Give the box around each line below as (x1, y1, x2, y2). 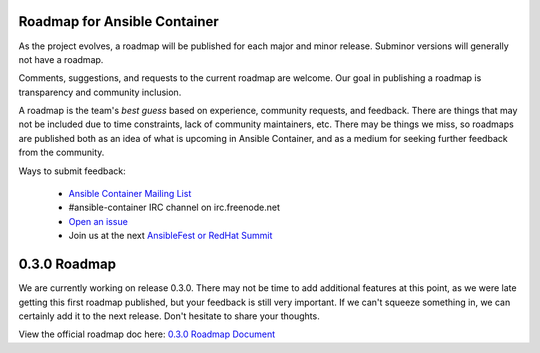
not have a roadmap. (18, 53, 104, 65)
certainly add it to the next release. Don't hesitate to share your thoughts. (18, 310, 320, 322)
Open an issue (68, 215, 129, 227)
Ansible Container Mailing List (68, 188, 192, 200)
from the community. (18, 146, 105, 159)
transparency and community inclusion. (18, 86, 182, 98)
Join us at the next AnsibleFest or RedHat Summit (68, 230, 273, 242)
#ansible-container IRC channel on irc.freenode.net (68, 201, 280, 214)
